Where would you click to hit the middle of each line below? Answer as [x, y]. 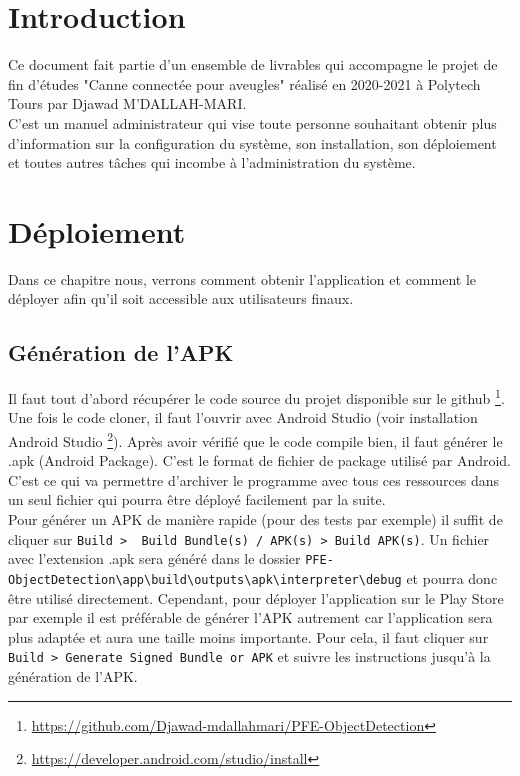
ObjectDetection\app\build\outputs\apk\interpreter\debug [205, 579]
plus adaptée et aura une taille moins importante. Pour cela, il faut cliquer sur [248, 636]
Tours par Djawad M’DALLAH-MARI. [127, 103]
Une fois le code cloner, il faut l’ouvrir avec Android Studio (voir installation [243, 417]
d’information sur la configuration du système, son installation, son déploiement [252, 142]
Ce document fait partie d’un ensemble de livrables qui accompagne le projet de [253, 64]
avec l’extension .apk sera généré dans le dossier [154, 558]
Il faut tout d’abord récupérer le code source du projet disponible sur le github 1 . [256, 396]
